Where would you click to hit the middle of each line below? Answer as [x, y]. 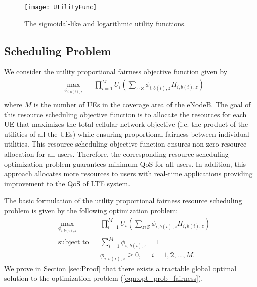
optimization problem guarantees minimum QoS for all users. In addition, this [125, 163]
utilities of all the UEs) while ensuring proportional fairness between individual [127, 134]
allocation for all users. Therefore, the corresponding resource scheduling [116, 154]
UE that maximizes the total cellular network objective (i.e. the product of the [126, 124]
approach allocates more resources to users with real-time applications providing [128, 174]
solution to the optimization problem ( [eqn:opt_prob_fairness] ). [104, 278]
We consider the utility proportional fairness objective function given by [116, 71]
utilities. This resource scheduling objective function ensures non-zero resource [125, 144]
